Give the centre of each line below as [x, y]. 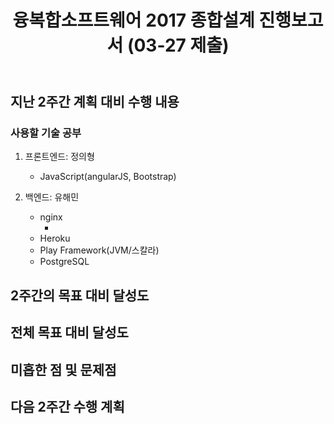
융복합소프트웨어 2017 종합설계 [133, 20]
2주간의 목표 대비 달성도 [80, 295]
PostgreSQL [64, 262]
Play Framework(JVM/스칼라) [99, 250]
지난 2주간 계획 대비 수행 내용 [95, 102]
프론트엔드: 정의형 [59, 157]
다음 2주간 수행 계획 [67, 407]
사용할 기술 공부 [46, 133]
